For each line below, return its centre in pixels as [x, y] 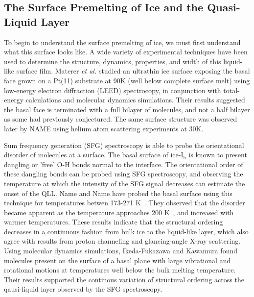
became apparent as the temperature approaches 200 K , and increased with [119, 212]
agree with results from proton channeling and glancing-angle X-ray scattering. [122, 241]
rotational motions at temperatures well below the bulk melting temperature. [120, 270]
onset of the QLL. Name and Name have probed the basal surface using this [118, 193]
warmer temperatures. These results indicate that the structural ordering [114, 222]
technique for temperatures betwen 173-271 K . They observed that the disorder [125, 203]
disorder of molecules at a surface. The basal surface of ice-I [94, 155]
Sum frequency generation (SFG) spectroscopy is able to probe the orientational [124, 145]
